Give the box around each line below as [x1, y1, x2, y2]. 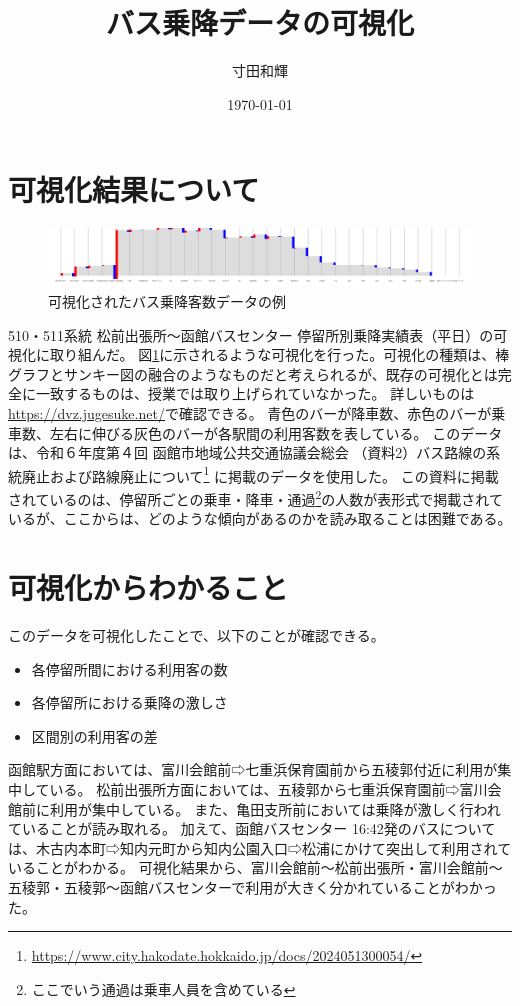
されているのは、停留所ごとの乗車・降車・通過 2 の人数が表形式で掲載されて [8, 486, 503, 509]
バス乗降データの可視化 [105, 2, 414, 43]
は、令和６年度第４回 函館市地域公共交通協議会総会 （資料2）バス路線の [8, 442, 487, 463]
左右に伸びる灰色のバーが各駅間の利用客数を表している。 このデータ [49, 422, 503, 443]
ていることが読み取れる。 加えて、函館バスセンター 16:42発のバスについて [8, 818, 496, 839]
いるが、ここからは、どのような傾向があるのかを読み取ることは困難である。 [8, 508, 512, 529]
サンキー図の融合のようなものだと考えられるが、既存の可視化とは [63, 363, 498, 384]
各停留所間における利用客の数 [31, 658, 228, 679]
